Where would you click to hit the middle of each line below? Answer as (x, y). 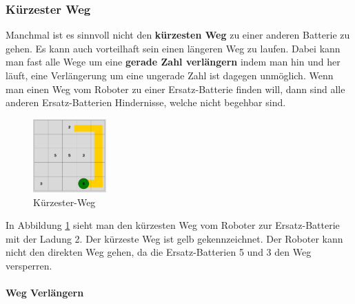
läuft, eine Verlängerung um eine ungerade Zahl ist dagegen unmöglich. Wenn (170, 75)
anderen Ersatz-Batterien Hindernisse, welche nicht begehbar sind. (146, 102)
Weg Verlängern (45, 293)
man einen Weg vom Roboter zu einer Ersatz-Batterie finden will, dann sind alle (175, 89)
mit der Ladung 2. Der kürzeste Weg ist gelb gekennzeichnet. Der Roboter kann (174, 238)
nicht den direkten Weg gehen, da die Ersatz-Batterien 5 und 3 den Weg (159, 252)
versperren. (29, 266)
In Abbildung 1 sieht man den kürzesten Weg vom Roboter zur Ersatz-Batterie (173, 225)
